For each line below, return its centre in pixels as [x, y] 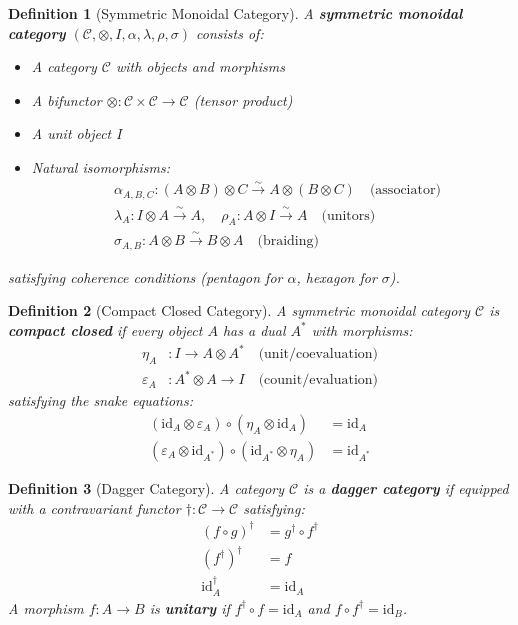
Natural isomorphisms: [100, 166]
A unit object [71, 133]
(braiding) [288, 241]
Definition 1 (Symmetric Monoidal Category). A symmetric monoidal [235, 13]
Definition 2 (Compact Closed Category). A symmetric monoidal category [239, 310]
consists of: [230, 32]
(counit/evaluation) [318, 380]
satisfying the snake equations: [100, 400]
